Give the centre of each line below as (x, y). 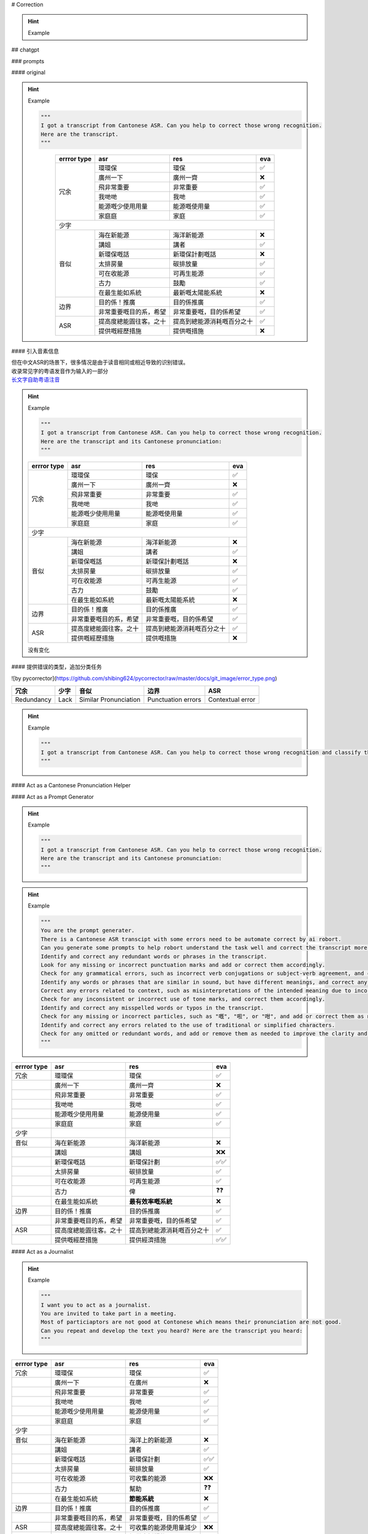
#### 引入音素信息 (35, 351)
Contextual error (232, 700)
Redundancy (33, 700)
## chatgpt (25, 50)
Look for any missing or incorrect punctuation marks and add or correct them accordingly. (183, 965)
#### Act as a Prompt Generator (53, 796)
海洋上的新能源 (151, 1440)
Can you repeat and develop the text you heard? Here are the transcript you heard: (172, 1331)
